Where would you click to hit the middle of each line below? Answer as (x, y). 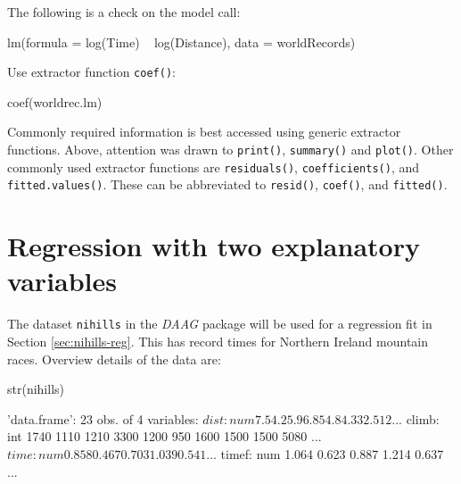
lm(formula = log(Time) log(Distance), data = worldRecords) (181, 42)
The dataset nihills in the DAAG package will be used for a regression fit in (220, 324)
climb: (423, 418)
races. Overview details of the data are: (114, 359)
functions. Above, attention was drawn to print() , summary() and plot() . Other (230, 150)
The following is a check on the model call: (124, 12)
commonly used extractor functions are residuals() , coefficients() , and (213, 167)
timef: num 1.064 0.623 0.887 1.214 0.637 (332, 453)
